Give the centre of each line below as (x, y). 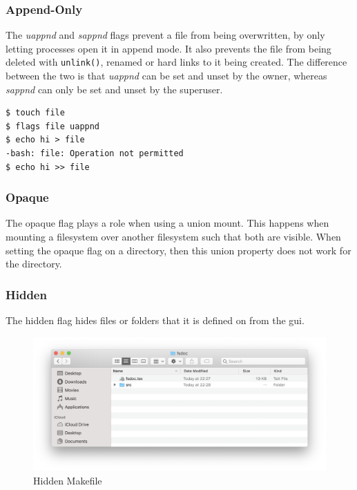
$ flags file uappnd (53, 126)
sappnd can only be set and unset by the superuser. (114, 89)
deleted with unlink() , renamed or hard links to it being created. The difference (176, 62)
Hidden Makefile (68, 480)
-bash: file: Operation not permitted (95, 154)
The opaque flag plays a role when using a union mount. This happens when (167, 223)
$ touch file (35, 113)
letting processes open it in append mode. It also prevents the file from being (168, 48)
